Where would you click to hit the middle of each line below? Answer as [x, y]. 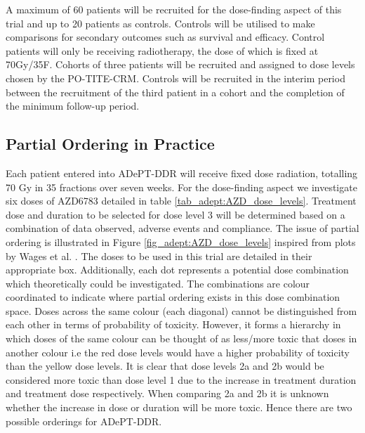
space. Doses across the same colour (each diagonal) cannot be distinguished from [181, 310]
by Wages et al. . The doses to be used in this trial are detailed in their [159, 256]
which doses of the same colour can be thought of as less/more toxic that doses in [181, 338]
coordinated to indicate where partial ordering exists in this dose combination [173, 297]
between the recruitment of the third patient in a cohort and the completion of [175, 92]
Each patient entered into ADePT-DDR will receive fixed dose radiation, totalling [182, 173]
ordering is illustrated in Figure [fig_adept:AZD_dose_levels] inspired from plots [181, 241]
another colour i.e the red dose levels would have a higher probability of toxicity [178, 352]
